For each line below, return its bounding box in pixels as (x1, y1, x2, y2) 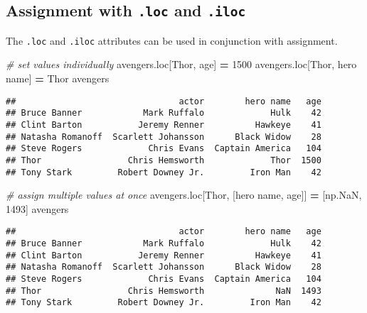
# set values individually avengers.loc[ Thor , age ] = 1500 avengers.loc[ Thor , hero (6, 57, 357, 72)
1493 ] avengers (6, 201, 69, 216)
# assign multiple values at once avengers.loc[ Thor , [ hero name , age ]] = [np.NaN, (6, 187, 362, 202)
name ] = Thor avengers (6, 71, 110, 86)
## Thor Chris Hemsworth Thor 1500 (6, 155, 321, 165)
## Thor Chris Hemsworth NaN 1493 (6, 285, 321, 296)
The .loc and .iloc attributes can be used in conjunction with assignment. (6, 33, 338, 48)
